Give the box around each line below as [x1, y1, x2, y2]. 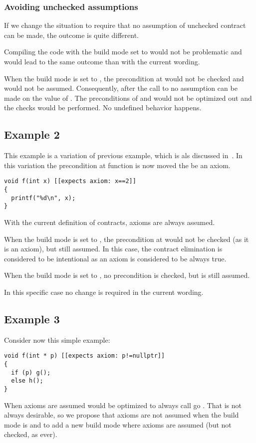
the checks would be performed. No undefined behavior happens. [4, 102, 202, 113]
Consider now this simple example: [4, 334, 110, 345]
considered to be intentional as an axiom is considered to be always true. [4, 253, 227, 263]
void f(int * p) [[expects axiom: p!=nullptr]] [4, 352, 165, 360]
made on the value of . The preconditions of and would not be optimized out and [4, 92, 252, 103]
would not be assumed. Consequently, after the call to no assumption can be [4, 83, 238, 93]
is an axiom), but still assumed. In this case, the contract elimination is [4, 243, 223, 254]
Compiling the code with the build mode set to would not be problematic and [4, 46, 242, 57]
